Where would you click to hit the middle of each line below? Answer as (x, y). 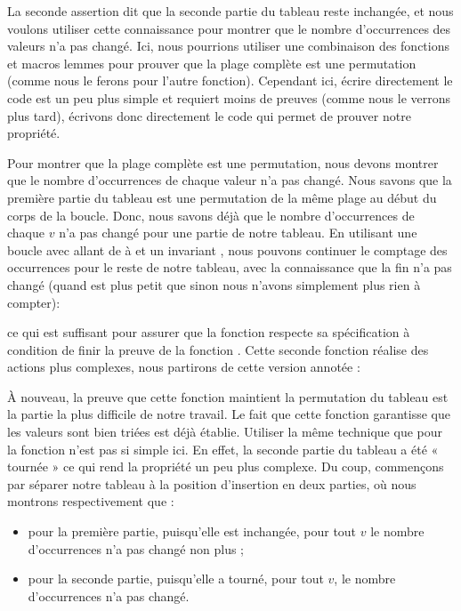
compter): (34, 302)
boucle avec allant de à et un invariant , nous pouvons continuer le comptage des (227, 249)
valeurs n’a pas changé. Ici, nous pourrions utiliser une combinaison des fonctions (229, 46)
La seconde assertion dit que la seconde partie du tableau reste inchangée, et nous (230, 11)
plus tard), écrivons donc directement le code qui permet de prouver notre (209, 115)
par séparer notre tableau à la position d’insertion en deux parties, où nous (212, 483)
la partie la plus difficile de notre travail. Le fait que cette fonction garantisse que (229, 414)
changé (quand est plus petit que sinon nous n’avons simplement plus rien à (214, 284)
